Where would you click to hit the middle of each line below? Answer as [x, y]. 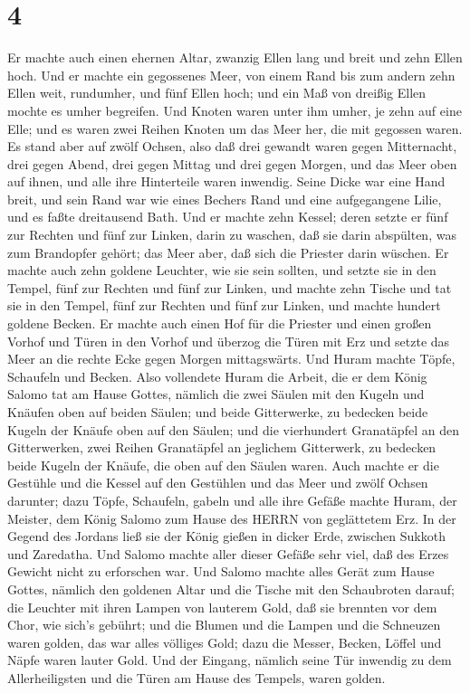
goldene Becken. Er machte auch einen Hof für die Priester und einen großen [220, 323]
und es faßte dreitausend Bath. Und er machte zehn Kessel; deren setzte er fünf [228, 217]
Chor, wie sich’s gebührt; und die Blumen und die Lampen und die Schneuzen [224, 625]
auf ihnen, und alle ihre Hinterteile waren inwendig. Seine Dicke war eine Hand [226, 181]
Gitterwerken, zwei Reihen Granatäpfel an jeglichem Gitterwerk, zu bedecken [222, 447]
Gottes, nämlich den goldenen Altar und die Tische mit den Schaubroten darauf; [231, 589]
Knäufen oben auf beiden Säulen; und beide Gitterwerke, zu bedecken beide [218, 412]
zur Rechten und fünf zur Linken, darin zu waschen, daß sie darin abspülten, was [232, 235]
